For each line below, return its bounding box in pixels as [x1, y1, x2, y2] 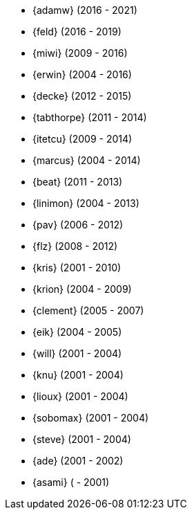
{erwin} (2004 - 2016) [32, 69, 132, 80]
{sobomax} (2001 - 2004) [32, 412, 149, 424]
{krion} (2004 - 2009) [32, 283, 132, 295]
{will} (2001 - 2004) [32, 347, 122, 359]
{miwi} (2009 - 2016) [32, 47, 128, 59]
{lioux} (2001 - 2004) [32, 390, 128, 402]
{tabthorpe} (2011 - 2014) [32, 111, 147, 123]
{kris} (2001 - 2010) [32, 262, 122, 273]
